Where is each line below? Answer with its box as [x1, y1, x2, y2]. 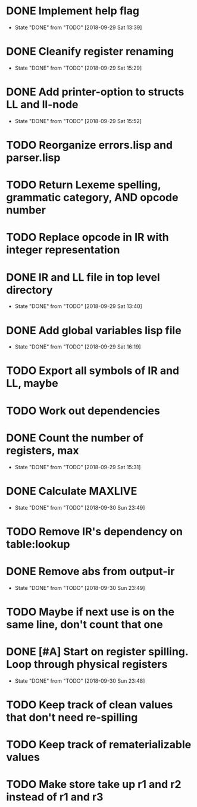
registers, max [6, 444, 79, 457]
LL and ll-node [6, 98, 79, 111]
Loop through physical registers [6, 658, 168, 671]
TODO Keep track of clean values [6, 698, 173, 711]
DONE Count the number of [6, 431, 144, 444]
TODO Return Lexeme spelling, [6, 178, 161, 191]
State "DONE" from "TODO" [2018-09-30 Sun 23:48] [14, 677, 145, 684]
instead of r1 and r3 [6, 790, 104, 804]
